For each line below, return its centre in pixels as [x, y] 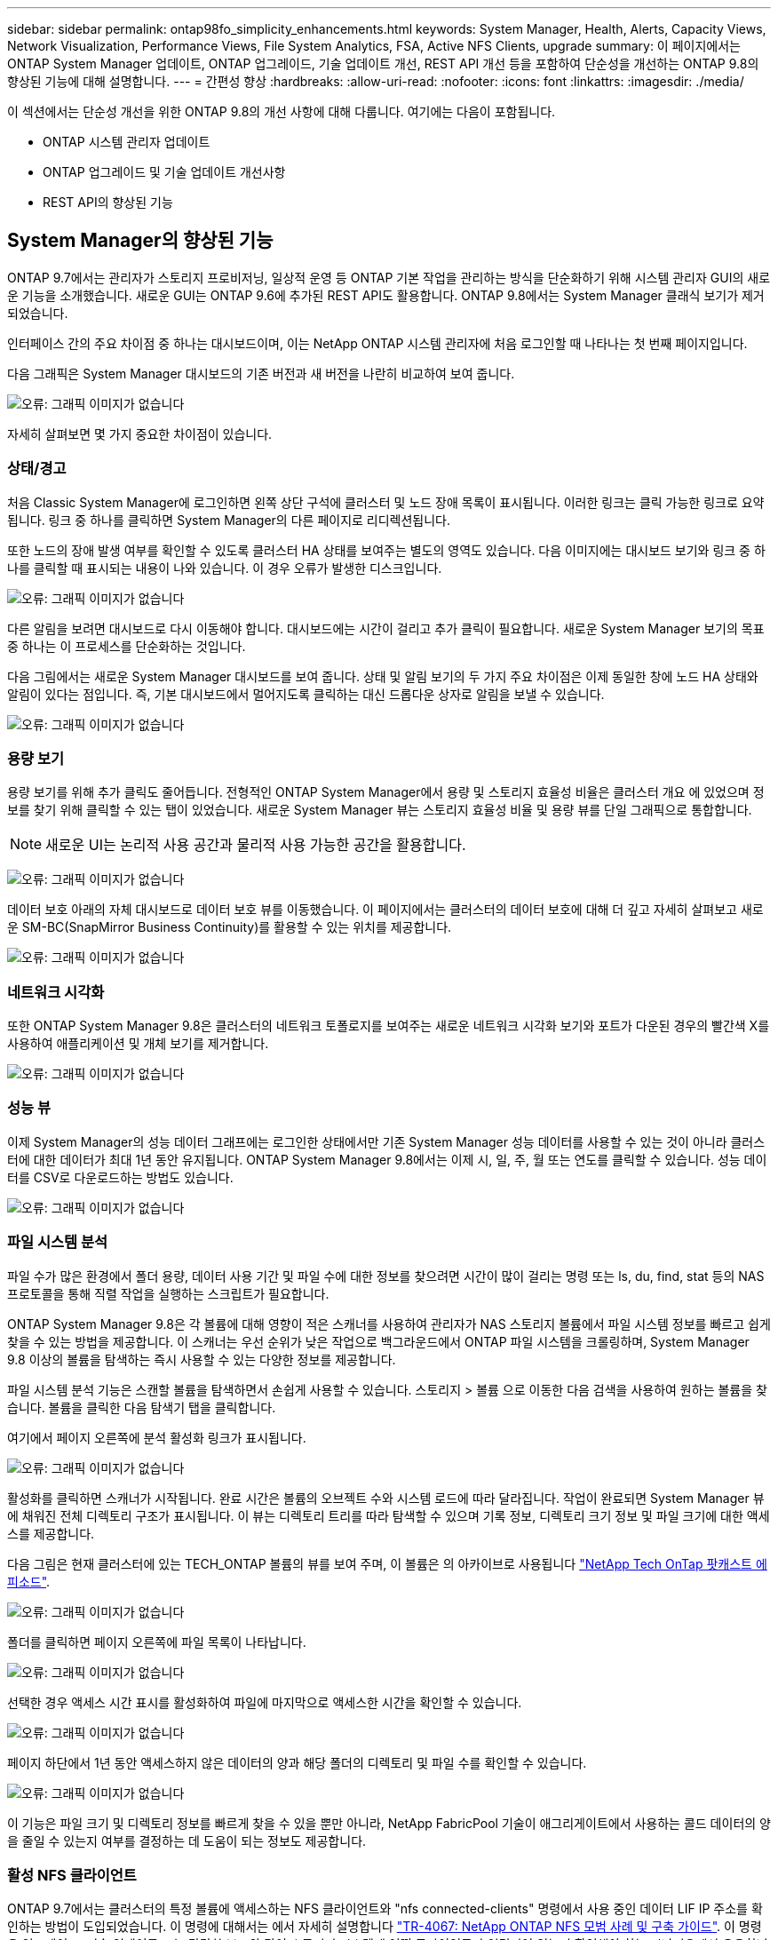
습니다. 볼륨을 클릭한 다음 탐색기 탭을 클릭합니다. [142, 1407]
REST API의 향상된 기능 [108, 202]
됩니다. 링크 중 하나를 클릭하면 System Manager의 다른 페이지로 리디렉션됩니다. [229, 520]
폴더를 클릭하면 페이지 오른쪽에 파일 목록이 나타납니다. [157, 1642]
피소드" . [29, 1581]
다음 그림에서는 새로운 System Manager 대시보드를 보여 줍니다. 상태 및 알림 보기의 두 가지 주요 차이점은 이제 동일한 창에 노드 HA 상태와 [383, 676]
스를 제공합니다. [51, 1533]
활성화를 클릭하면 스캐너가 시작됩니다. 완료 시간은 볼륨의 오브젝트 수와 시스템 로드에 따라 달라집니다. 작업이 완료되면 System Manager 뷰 [386, 1498]
